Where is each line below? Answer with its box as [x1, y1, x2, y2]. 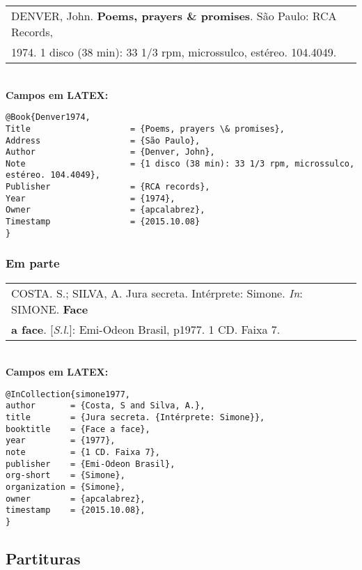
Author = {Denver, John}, [6, 147, 215, 157]
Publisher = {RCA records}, [6, 182, 210, 192]
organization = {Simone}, [6, 482, 125, 493]
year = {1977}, [6, 436, 116, 446]
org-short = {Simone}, [6, 470, 125, 481]
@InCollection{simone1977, [6, 389, 130, 399]
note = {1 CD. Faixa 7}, [6, 447, 160, 458]
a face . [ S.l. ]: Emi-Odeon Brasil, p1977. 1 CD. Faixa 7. [11, 321, 281, 337]
